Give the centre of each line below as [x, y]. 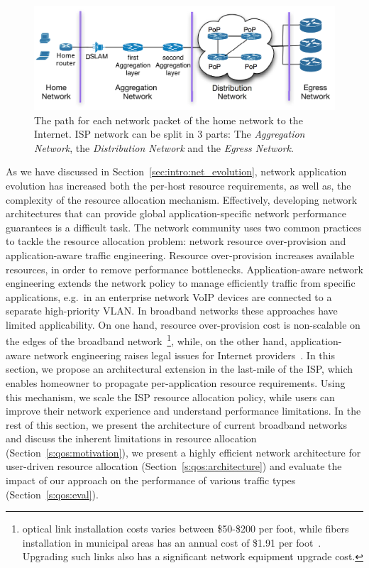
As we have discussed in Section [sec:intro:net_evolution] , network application [176, 171]
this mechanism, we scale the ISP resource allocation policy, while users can [170, 397]
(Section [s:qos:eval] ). [52, 494]
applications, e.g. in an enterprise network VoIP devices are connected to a [169, 296]
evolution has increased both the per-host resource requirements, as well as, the [178, 185]
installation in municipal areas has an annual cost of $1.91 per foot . [172, 542]
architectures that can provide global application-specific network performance [176, 213]
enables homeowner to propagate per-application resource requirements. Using [176, 382]
